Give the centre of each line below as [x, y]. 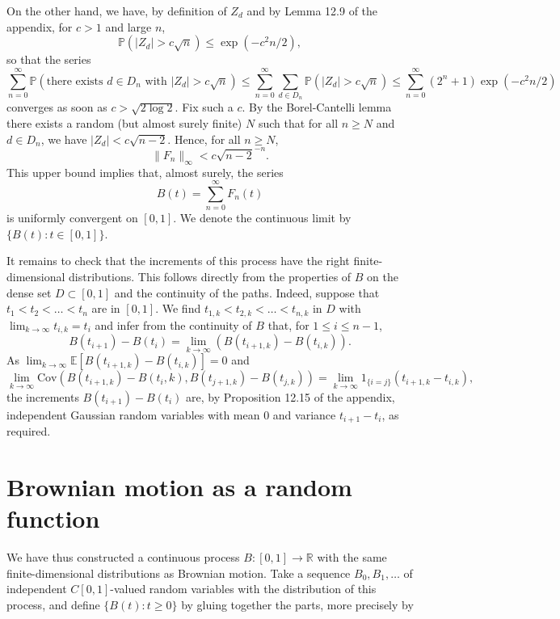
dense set [29, 292]
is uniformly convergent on [72, 218]
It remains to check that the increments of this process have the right [178, 261]
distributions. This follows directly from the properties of [210, 277]
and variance [304, 414]
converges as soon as [57, 107]
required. [29, 431]
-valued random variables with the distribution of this [243, 589]
